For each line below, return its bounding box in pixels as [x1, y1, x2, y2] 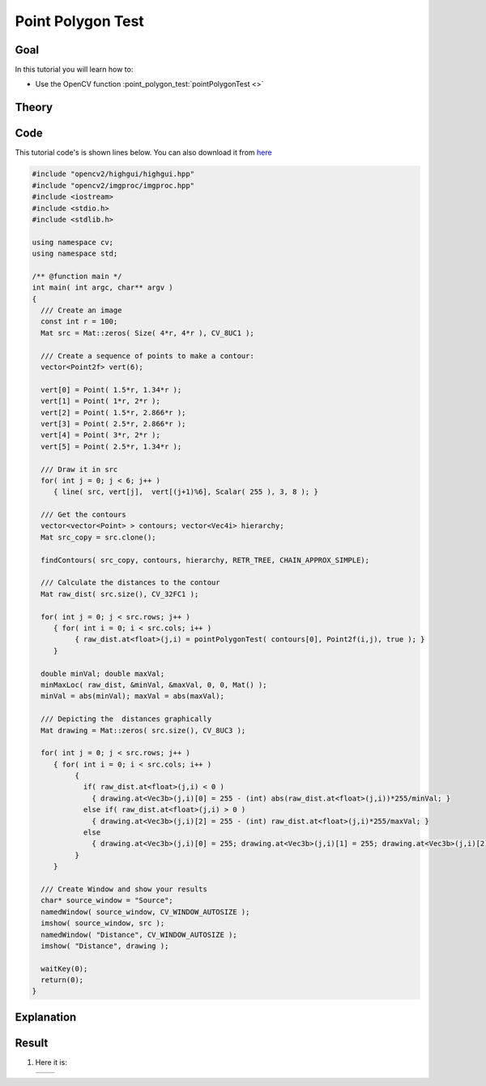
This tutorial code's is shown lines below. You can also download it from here [15, 148, 272, 157]
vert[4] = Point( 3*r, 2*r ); [40, 431, 161, 440]
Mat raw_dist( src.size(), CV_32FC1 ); [40, 589, 199, 599]
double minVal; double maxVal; [40, 669, 165, 678]
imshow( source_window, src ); [40, 919, 165, 928]
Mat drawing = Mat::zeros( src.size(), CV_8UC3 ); [40, 726, 246, 735]
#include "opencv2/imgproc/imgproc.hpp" [32, 181, 194, 190]
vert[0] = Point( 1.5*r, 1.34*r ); [40, 385, 182, 394]
